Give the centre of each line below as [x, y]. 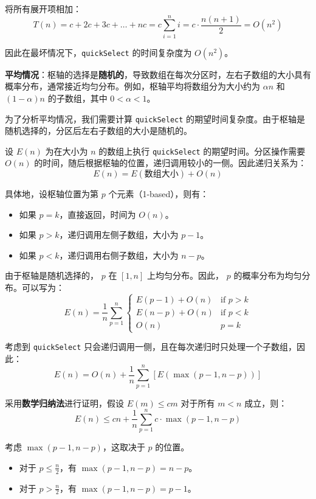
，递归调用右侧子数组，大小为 [119, 255]
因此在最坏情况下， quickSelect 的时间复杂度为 [98, 52]
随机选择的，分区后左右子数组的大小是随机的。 [98, 131]
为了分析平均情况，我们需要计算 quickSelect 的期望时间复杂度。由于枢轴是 [155, 118]
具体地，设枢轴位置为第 [52, 194]
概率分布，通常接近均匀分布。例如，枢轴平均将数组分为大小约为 [132, 86]
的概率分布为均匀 [268, 275]
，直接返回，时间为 [98, 214]
